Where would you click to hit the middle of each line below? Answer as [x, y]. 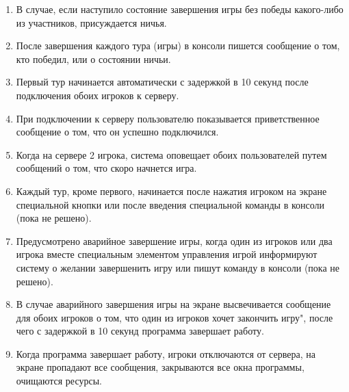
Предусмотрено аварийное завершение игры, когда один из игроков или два [174, 240]
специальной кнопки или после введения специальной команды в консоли [170, 204]
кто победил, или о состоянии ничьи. [93, 58]
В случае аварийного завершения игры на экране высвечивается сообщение [173, 304]
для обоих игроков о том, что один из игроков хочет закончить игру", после [174, 317]
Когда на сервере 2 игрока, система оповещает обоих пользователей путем [171, 154]
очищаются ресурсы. [59, 381]
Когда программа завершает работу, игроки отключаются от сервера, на [166, 353]
